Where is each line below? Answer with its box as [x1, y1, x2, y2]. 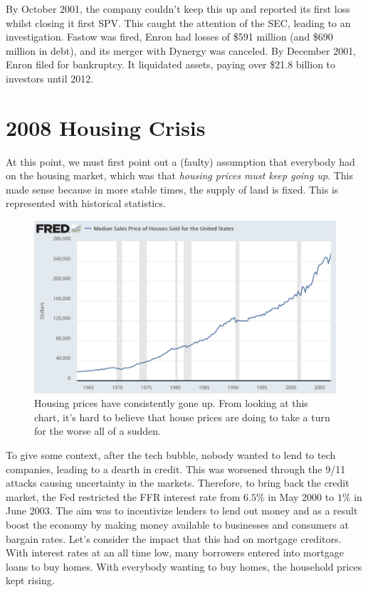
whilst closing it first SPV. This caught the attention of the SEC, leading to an [6, 15, 351, 30]
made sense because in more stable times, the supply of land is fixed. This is [6, 181, 339, 196]
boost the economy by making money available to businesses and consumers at [6, 517, 349, 532]
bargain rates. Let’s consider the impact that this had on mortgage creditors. [6, 531, 342, 546]
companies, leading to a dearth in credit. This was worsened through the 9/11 [6, 461, 346, 476]
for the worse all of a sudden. [34, 423, 161, 438]
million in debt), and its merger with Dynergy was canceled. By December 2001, [6, 43, 357, 58]
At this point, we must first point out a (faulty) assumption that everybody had [6, 154, 355, 169]
